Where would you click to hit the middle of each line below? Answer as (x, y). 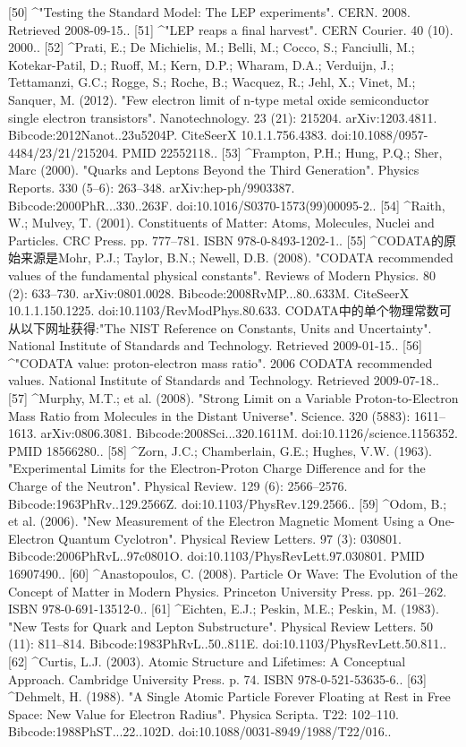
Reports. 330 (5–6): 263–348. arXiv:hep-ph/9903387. (152, 187)
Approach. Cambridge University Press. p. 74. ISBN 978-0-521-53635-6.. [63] (217, 678)
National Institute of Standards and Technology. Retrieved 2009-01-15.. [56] (215, 345)
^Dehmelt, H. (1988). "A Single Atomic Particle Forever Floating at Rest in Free (229, 696)
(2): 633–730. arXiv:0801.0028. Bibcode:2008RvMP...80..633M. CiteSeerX (209, 292)
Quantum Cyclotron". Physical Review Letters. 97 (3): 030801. (230, 538)
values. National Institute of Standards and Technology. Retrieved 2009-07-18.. (224, 380)
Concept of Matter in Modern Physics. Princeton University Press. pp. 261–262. (228, 591)
